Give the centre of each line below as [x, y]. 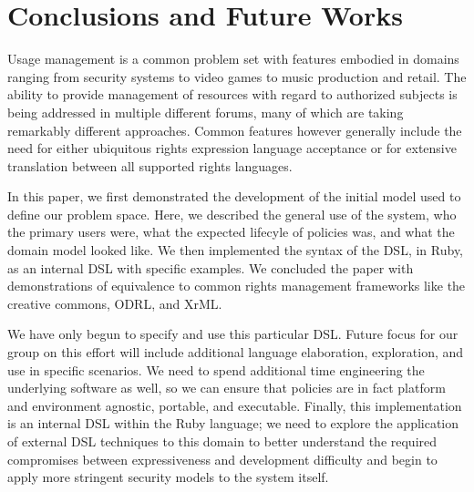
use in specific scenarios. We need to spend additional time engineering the [216, 369]
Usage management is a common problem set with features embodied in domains [233, 59]
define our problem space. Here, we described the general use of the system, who [232, 214]
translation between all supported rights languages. [150, 165]
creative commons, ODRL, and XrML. [115, 303]
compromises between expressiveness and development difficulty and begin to [222, 459]
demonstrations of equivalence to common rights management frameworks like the [237, 286]
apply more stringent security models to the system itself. [168, 477]
